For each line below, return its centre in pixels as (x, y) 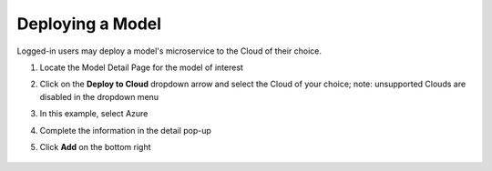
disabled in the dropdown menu (99, 96)
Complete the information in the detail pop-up (125, 130)
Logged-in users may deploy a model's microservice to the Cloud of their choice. (169, 51)
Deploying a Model (89, 24)
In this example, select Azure (94, 114)
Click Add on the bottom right (95, 146)
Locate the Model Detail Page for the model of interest (141, 67)
